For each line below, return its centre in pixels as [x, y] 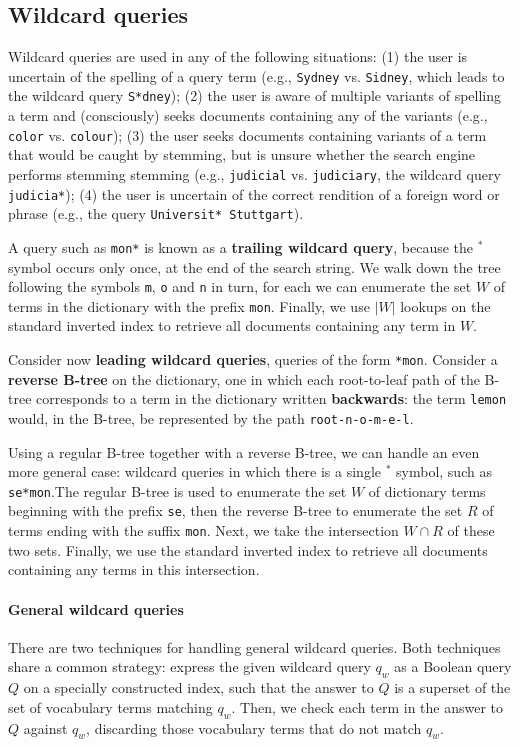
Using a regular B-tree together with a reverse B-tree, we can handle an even [244, 451]
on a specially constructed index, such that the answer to [198, 687]
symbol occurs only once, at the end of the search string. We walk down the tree [254, 266]
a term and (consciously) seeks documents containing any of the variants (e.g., [248, 115]
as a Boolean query [453, 666]
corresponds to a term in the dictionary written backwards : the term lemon [271, 398]
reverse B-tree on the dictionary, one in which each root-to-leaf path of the [244, 378]
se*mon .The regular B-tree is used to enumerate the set [177, 490]
